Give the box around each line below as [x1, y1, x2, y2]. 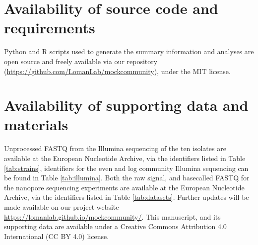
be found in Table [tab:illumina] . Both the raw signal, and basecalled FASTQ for [4, 172, 250, 183]
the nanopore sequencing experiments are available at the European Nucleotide [4, 182, 245, 192]
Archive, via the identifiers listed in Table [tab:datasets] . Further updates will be [4, 192, 249, 202]
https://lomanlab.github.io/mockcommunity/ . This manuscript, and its [4, 211, 221, 222]
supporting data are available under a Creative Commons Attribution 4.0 [4, 221, 227, 232]
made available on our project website [4, 201, 119, 212]
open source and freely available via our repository [4, 56, 158, 66]
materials [4, 114, 68, 135]
